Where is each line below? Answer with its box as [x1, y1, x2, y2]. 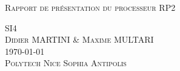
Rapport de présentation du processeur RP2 [5, 1, 176, 13]
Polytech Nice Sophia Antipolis [5, 57, 127, 69]
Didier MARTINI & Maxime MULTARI [5, 33, 154, 46]
